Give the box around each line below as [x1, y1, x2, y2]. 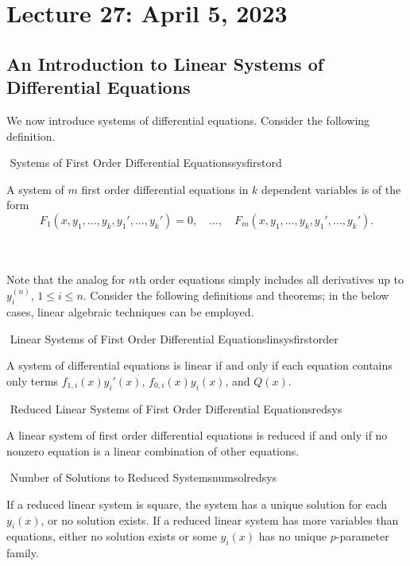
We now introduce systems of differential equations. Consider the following [6, 111, 370, 128]
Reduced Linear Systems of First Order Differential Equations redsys [10, 400, 342, 417]
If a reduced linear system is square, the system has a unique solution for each [6, 495, 388, 512]
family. [6, 545, 39, 561]
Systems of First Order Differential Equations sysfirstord [10, 154, 282, 171]
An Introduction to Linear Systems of [6, 51, 324, 76]
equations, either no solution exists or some [6, 528, 217, 545]
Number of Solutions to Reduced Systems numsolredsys [10, 469, 277, 486]
